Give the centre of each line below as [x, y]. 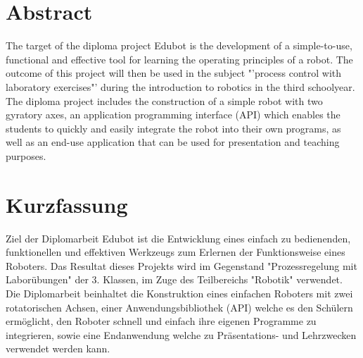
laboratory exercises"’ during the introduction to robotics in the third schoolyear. [180, 86]
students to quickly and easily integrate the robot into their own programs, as [173, 128]
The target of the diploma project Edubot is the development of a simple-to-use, [179, 45]
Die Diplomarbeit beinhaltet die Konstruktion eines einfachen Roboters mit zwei [179, 293]
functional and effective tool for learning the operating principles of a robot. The [179, 59]
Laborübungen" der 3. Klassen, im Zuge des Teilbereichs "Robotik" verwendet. [174, 279]
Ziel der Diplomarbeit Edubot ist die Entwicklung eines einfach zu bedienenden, [178, 238]
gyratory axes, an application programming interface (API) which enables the [173, 115]
